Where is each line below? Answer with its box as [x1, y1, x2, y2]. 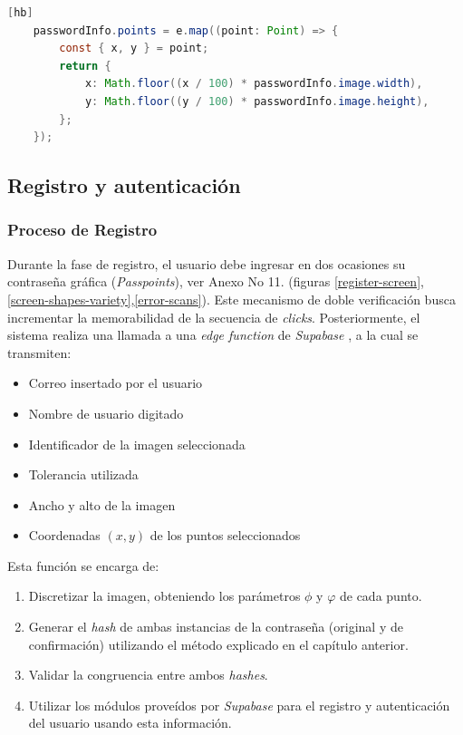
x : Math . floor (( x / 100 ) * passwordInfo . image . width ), [84, 77, 423, 91]
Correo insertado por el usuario [28, 373, 203, 392]
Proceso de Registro [7, 218, 158, 241]
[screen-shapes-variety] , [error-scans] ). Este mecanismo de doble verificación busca [7, 289, 456, 308]
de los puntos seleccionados [150, 526, 301, 545]
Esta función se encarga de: [7, 556, 159, 575]
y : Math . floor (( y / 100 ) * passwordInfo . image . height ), [84, 94, 429, 108]
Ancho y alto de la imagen [28, 495, 176, 514]
